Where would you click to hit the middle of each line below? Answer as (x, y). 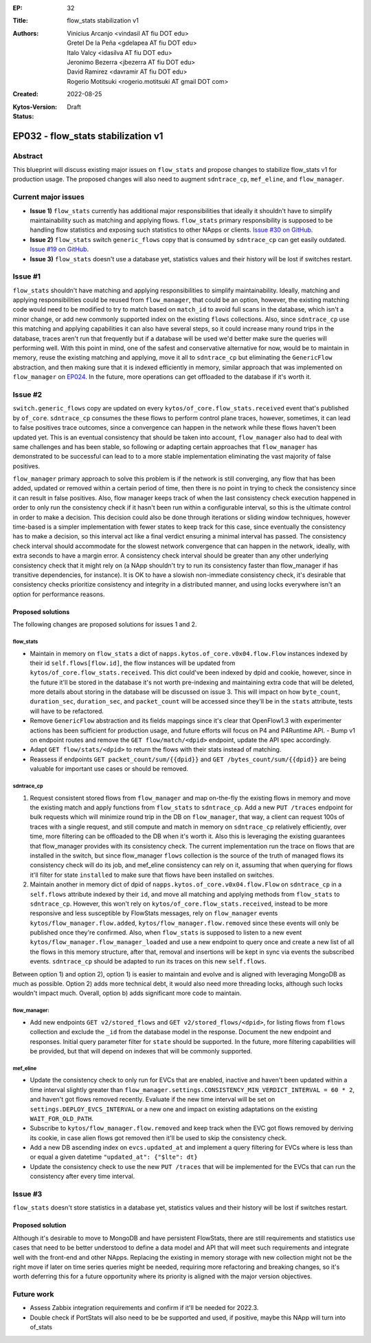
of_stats (41, 1327)
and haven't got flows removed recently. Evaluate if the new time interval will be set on (153, 1100)
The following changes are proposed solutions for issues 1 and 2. (105, 624)
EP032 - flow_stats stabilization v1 (88, 136)
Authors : (26, 33)
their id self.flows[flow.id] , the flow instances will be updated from (133, 663)
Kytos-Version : (35, 107)
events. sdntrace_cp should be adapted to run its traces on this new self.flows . (148, 961)
